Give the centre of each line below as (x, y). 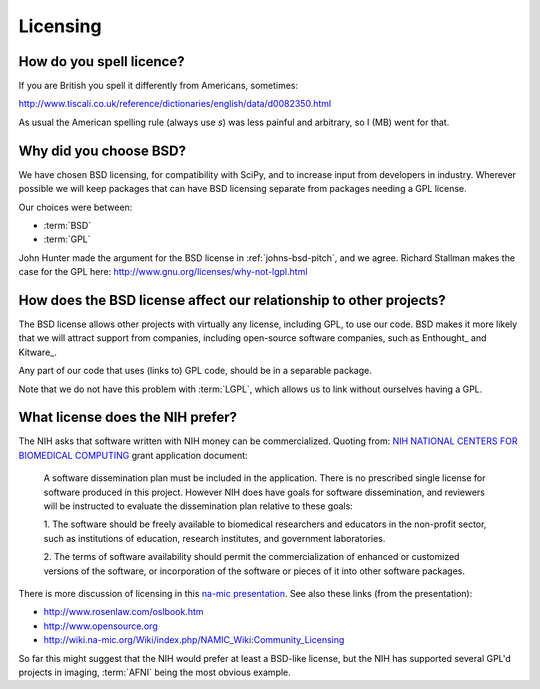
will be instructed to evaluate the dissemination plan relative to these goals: (198, 506)
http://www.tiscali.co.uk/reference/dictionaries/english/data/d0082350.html (175, 104)
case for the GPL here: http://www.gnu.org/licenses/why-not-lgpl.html (163, 272)
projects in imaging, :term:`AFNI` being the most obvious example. (155, 672)
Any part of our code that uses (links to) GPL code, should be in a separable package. (195, 371)
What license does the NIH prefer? (128, 417)
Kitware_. (37, 352)
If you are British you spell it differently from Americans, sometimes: (158, 86)
